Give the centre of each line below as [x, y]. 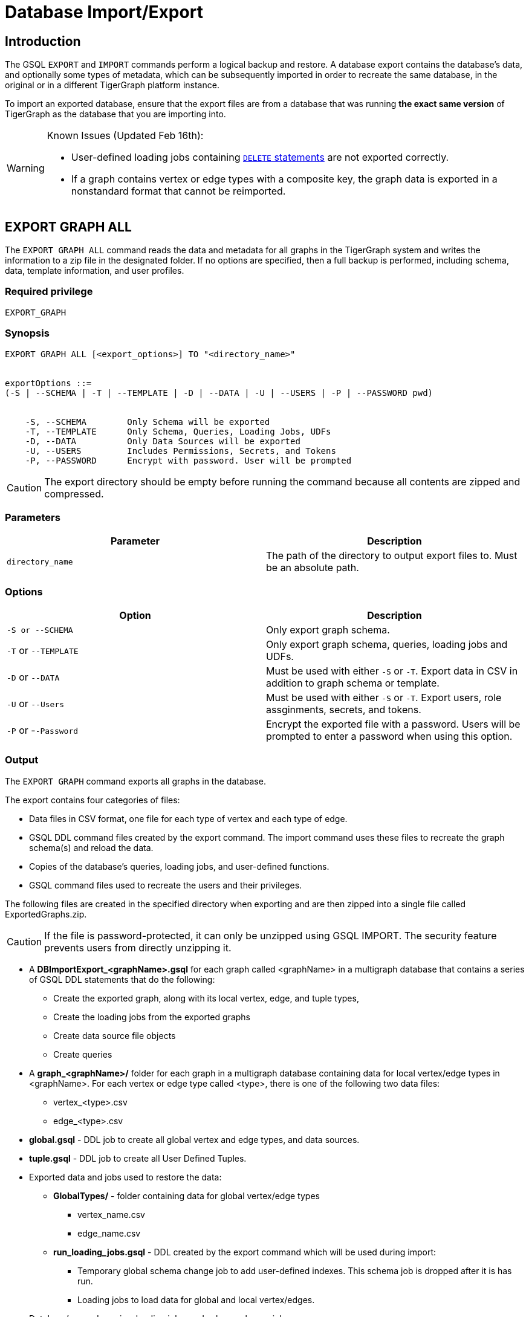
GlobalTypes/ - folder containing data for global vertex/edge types [187, 1196]
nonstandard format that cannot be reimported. [178, 191]
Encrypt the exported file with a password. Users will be [393, 724]
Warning [26, 168]
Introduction [43, 41]
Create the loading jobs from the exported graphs [152, 1017]
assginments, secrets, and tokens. [344, 710]
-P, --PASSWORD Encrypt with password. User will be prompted [188, 460]
